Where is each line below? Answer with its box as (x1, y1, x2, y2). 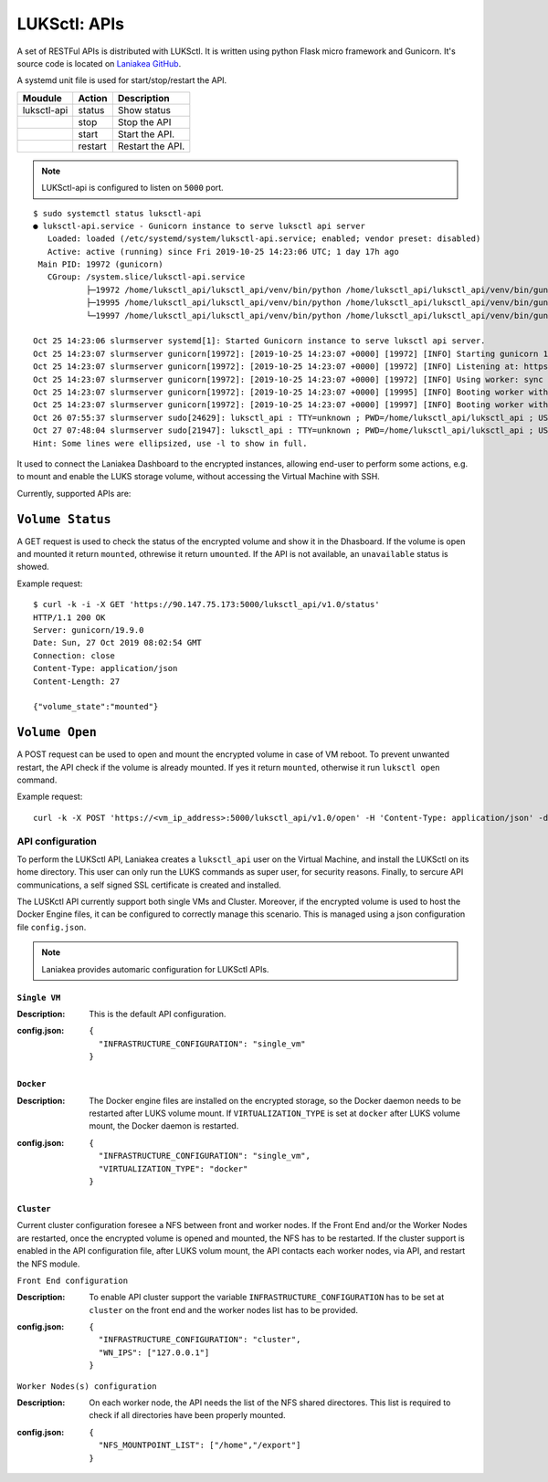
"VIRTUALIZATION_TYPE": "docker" (98, 1163, 248, 1173)
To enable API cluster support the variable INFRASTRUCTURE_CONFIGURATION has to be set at (89, 1292, 445, 1303)
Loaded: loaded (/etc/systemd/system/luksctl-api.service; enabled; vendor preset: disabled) (47, 234, 481, 244)
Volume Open (16, 725, 98, 740)
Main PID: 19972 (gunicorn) (37, 259, 163, 269)
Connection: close (33, 650, 116, 661)
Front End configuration (16, 1275, 128, 1286)
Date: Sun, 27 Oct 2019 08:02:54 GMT (33, 637, 203, 648)
